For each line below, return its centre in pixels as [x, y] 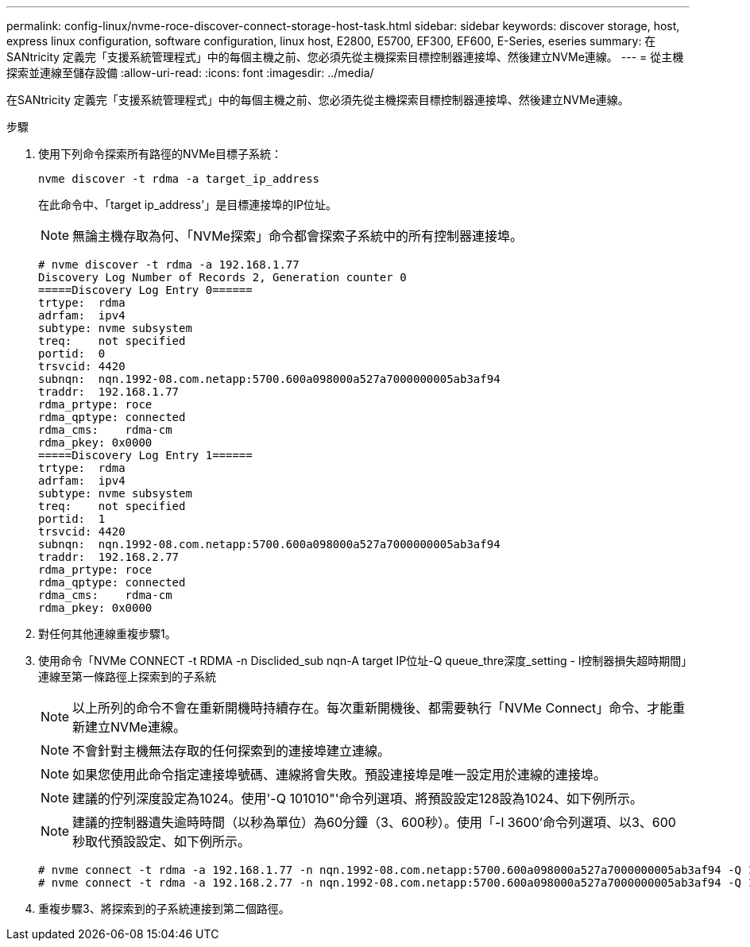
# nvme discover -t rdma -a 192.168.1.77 [169, 265]
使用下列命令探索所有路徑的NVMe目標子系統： [160, 154]
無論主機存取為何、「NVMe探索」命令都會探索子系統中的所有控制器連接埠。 [298, 236]
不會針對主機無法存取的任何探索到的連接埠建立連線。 [232, 751]
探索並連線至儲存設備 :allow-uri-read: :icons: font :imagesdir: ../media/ [190, 73]
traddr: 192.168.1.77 [109, 392]
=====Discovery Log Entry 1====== [145, 455]
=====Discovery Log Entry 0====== [145, 290]
